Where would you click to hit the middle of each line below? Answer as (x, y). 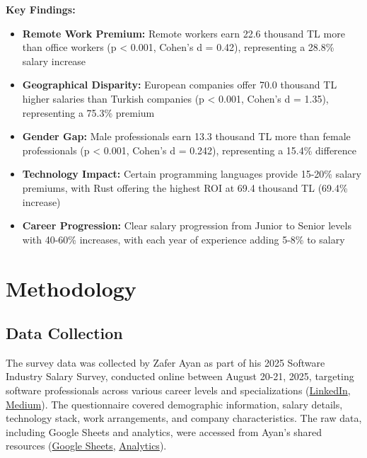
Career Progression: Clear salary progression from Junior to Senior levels (187, 225)
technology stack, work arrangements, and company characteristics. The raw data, (184, 418)
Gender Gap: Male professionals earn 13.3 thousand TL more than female (186, 136)
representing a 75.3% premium (88, 112)
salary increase (54, 61)
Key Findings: (41, 9)
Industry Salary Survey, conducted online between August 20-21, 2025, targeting (180, 376)
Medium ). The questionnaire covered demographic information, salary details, (174, 404)
